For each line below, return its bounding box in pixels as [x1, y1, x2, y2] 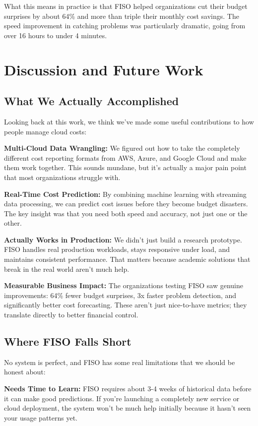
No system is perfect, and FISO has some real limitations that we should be [4, 357, 235, 367]
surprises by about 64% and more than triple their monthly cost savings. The [4, 10, 239, 21]
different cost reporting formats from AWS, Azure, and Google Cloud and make [4, 152, 247, 163]
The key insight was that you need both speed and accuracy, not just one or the [4, 208, 248, 218]
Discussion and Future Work [4, 59, 203, 79]
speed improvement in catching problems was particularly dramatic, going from [4, 20, 246, 31]
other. [4, 218, 22, 228]
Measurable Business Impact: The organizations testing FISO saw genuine [4, 280, 243, 291]
